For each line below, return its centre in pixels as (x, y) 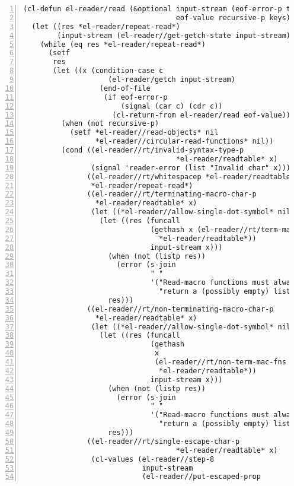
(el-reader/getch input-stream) (172, 80)
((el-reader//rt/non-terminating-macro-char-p (180, 309)
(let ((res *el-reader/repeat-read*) (106, 26)
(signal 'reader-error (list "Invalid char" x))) (191, 168)
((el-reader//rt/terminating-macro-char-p (172, 194)
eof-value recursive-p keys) (233, 18)
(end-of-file (125, 88)
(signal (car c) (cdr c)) (172, 106)
